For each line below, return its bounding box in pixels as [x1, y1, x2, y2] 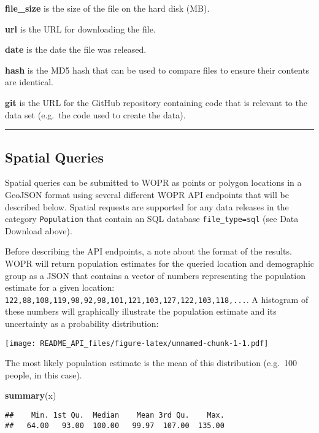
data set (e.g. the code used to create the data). [5, 108, 186, 121]
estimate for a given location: [5, 281, 115, 294]
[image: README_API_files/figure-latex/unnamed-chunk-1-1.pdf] [5, 339, 269, 348]
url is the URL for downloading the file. [5, 22, 156, 35]
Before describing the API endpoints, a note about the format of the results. [5, 245, 292, 258]
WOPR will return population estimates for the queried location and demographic [5, 256, 315, 269]
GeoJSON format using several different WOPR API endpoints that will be [5, 188, 289, 201]
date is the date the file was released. [5, 43, 147, 56]
